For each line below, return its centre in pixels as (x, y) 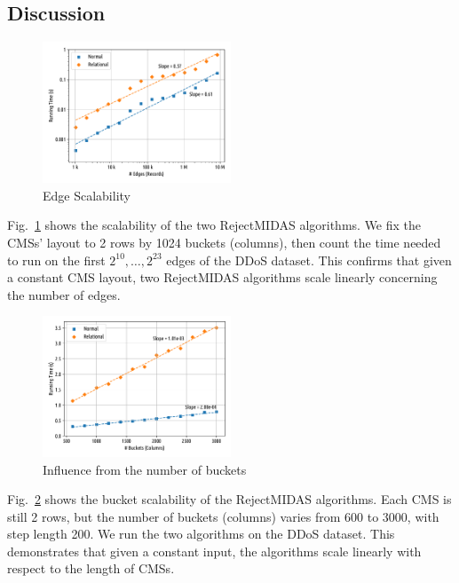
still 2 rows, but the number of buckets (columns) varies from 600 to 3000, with (223, 516)
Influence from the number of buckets (145, 469)
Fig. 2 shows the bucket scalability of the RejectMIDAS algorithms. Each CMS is (229, 499)
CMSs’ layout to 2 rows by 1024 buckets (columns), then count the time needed (224, 242)
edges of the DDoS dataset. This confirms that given (309, 260)
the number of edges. (64, 294)
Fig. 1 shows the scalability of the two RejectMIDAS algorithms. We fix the (214, 225)
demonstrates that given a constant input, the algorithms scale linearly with (214, 551)
